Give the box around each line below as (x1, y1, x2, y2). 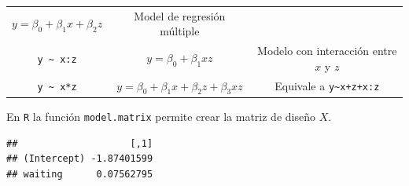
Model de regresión (134, 7, 226, 24)
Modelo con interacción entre (257, 42, 397, 59)
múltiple (160, 23, 200, 39)
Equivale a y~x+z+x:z (275, 78, 380, 94)
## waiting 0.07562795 (6, 168, 153, 180)
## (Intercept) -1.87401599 (6, 153, 153, 165)
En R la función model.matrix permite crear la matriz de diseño (6, 108, 315, 124)
